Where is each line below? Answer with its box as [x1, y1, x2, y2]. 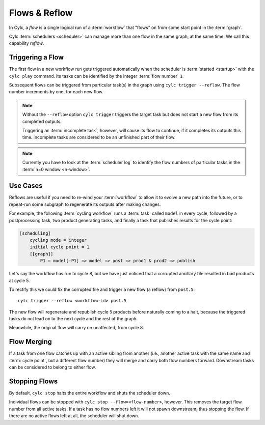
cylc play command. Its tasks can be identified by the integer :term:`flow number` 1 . [9, 73, 184, 79]
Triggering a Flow [9, 53, 64, 61]
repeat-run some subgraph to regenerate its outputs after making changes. [9, 201, 161, 207]
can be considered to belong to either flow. [9, 364, 96, 370]
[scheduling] [19, 230, 51, 236]
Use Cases [9, 182, 43, 190]
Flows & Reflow [9, 7, 73, 18]
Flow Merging [9, 338, 52, 346]
